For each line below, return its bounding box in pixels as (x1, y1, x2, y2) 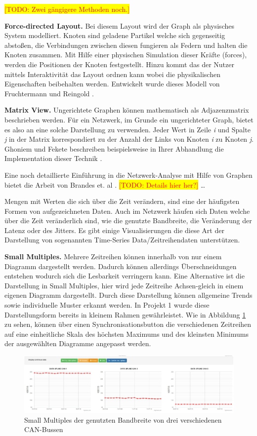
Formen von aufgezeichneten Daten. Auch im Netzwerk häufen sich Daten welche (4, 205, 250, 216)
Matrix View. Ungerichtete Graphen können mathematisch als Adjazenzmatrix (4, 105, 249, 115)
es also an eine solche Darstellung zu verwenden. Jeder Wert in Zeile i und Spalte (4, 124, 251, 134)
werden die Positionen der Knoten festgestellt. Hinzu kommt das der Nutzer (4, 59, 234, 69)
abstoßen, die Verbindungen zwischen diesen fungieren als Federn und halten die (4, 40, 248, 50)
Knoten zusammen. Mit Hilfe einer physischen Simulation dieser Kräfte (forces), (4, 49, 247, 60)
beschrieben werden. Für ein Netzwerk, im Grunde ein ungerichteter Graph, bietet (4, 114, 254, 124)
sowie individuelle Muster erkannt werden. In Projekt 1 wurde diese (4, 300, 210, 310)
